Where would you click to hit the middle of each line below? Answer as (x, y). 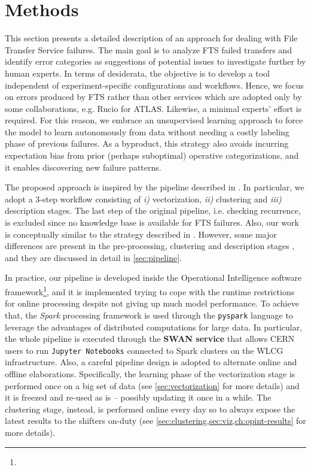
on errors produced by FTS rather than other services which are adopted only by (153, 97)
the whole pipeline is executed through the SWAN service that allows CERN (150, 339)
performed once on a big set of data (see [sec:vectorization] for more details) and (152, 385)
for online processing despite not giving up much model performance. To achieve (152, 303)
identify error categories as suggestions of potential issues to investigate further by (155, 61)
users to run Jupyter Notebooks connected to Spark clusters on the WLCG (144, 350)
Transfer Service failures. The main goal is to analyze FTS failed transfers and (148, 49)
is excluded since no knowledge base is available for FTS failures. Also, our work (152, 222)
